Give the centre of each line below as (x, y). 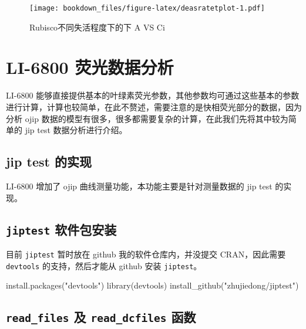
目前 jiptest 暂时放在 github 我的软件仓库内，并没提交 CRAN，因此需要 (146, 254)
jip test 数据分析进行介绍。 (76, 130)
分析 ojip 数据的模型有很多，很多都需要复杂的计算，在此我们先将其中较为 (147, 118)
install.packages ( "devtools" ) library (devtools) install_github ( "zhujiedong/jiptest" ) (152, 285)
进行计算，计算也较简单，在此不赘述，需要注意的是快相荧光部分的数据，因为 (154, 106)
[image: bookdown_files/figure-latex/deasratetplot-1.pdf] (147, 8)
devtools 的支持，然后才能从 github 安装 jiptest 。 (104, 265)
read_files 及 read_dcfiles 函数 (101, 317)
